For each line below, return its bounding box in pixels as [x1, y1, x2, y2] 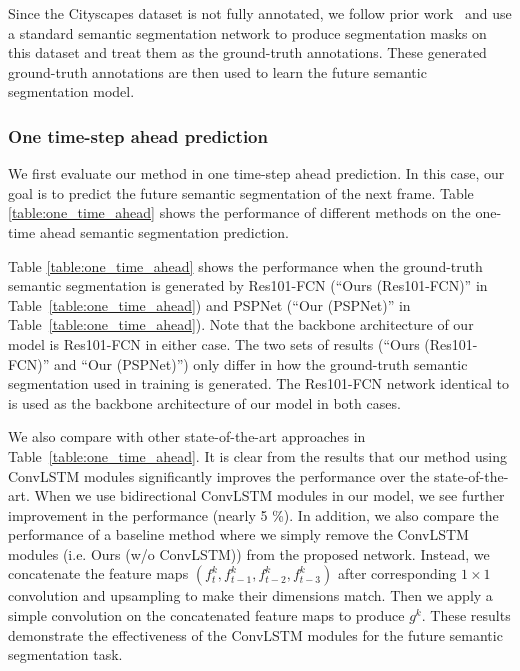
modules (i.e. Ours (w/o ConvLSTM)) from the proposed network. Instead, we [8, 543, 490, 564]
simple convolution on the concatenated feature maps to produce [8, 605, 405, 626]
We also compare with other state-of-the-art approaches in [8, 426, 366, 447]
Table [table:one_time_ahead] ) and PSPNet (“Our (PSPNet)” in [8, 294, 411, 315]
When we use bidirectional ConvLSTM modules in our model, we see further [34, 485, 505, 506]
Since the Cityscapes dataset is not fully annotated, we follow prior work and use [8, 3, 512, 23]
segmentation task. [8, 644, 123, 665]
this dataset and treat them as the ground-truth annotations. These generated [8, 42, 487, 63]
